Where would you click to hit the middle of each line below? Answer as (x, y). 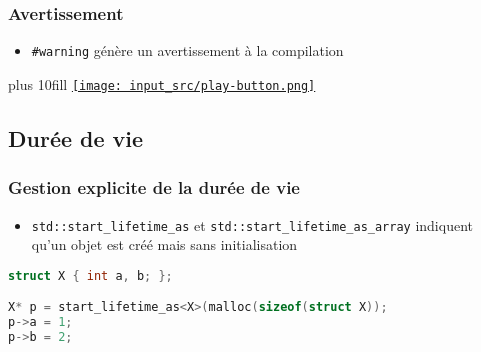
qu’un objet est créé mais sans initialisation (164, 244)
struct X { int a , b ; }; (90, 275)
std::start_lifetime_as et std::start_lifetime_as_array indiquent (252, 224)
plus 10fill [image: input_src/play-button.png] (162, 83)
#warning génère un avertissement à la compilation (187, 50)
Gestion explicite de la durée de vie (154, 187)
